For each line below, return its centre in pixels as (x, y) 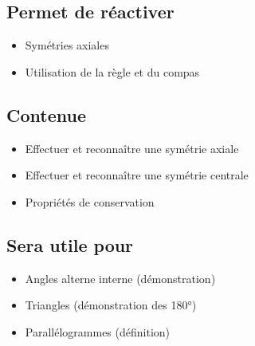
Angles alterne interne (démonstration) (120, 278)
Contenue (46, 114)
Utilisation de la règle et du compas (112, 71)
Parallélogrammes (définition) (97, 331)
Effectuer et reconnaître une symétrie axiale (132, 148)
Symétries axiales (67, 45)
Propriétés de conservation (90, 201)
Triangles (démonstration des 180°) (111, 305)
